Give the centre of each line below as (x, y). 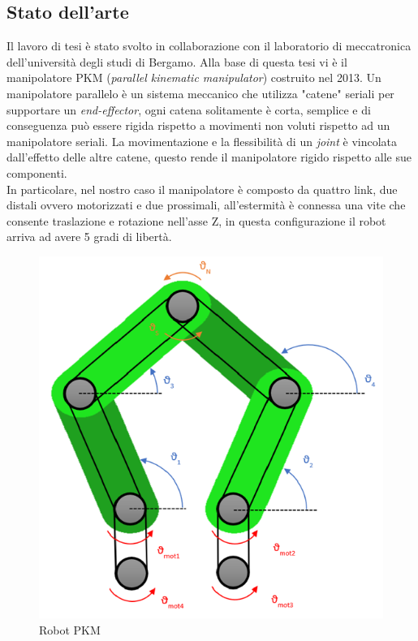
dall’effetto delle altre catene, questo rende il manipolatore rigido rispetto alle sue (209, 157)
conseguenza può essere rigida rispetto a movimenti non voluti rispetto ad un (198, 125)
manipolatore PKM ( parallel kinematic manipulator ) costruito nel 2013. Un (194, 77)
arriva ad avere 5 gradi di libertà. (89, 237)
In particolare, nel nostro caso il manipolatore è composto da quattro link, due (202, 189)
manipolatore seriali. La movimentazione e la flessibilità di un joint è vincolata (202, 141)
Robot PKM (70, 629)
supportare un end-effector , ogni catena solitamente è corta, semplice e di (189, 109)
